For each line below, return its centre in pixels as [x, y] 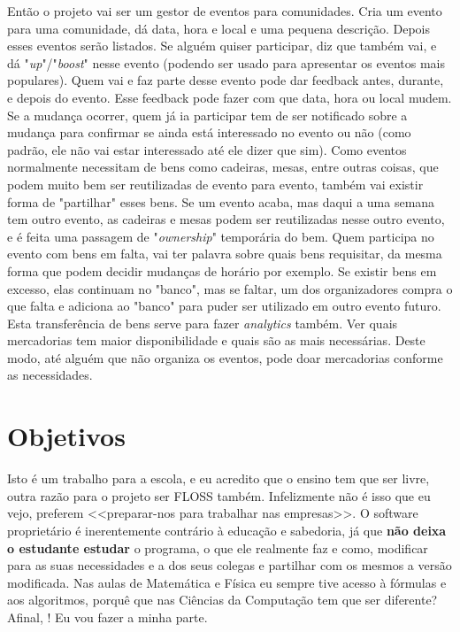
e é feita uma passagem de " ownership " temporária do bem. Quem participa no [221, 236]
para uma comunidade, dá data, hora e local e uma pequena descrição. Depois [219, 28]
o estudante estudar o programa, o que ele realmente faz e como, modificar [218, 547]
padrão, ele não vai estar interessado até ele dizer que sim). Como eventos [207, 149]
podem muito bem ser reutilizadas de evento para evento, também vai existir [215, 184]
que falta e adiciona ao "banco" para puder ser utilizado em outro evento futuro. [224, 306]
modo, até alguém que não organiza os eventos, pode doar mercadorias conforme [225, 357]
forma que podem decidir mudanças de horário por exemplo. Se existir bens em [222, 270]
